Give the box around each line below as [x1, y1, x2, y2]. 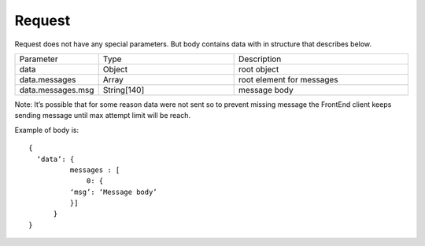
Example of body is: [14, 125, 79, 134]
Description [238, 53, 282, 64]
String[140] [102, 84, 145, 95]
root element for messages [238, 74, 338, 85]
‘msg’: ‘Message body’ [69, 187, 157, 196]
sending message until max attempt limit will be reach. [14, 111, 190, 120]
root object [238, 64, 279, 75]
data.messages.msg [19, 84, 94, 95]
